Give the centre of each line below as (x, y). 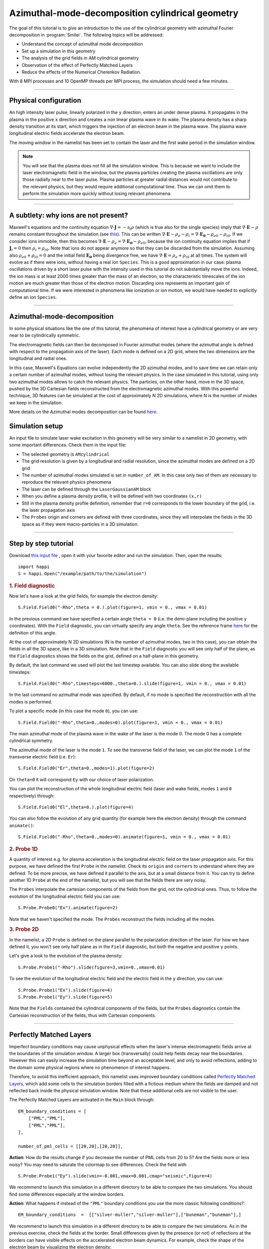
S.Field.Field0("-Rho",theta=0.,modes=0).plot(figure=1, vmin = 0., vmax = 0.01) (121, 722)
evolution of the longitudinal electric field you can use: (65, 896)
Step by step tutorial (41, 543)
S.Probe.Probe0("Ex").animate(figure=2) (68, 908)
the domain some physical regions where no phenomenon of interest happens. (90, 1067)
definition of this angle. (33, 632)
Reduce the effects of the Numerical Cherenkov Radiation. (81, 72)
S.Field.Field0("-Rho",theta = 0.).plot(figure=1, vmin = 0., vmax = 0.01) (113, 608)
